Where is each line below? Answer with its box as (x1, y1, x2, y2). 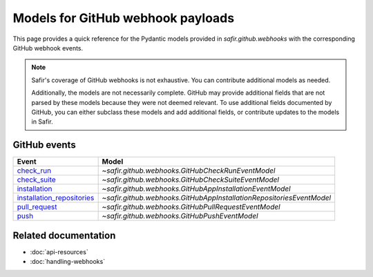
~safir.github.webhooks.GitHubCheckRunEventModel (102, 166, 276, 175)
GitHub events (12, 139, 76, 151)
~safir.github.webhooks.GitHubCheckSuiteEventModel (102, 175, 280, 184)
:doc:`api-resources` (30, 247, 89, 256)
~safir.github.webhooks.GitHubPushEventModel (102, 211, 258, 221)
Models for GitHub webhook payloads (12, 10, 235, 26)
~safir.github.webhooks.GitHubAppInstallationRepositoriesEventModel (102, 193, 332, 203)
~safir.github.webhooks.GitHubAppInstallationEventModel (102, 184, 291, 193)
